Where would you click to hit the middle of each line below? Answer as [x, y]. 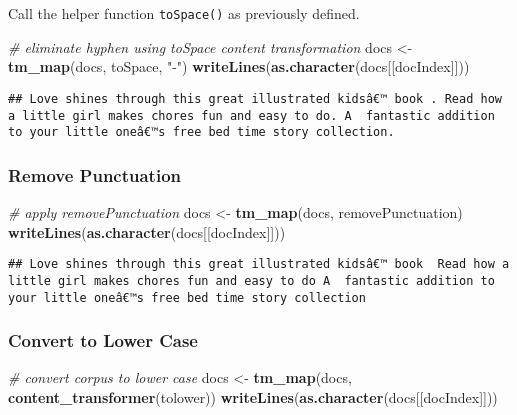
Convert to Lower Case [103, 340]
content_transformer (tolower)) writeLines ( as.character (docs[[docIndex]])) [253, 397]
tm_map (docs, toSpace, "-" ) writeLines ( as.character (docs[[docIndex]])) [239, 66]
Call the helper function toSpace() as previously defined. [184, 13]
